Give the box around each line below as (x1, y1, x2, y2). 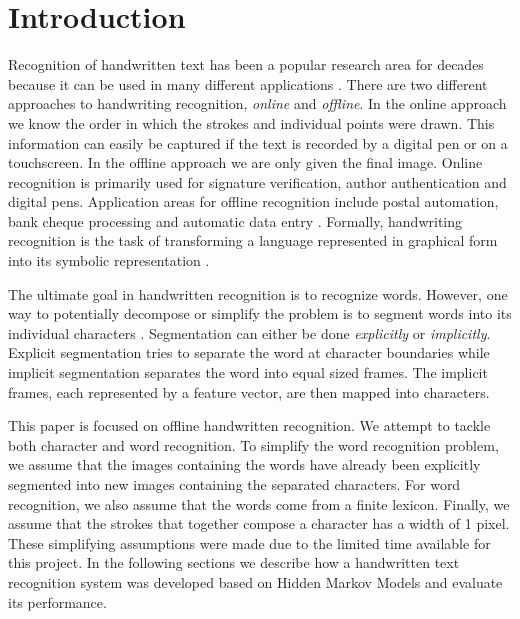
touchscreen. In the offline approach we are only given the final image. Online (8, 152, 483, 173)
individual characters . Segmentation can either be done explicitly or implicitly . (8, 322, 491, 343)
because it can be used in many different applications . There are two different (8, 73, 488, 94)
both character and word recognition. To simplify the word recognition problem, (8, 434, 499, 455)
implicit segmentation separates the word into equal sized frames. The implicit (8, 362, 488, 383)
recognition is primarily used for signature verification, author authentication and (8, 171, 507, 192)
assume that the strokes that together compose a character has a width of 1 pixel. (8, 513, 510, 534)
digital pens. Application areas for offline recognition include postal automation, (8, 191, 499, 212)
